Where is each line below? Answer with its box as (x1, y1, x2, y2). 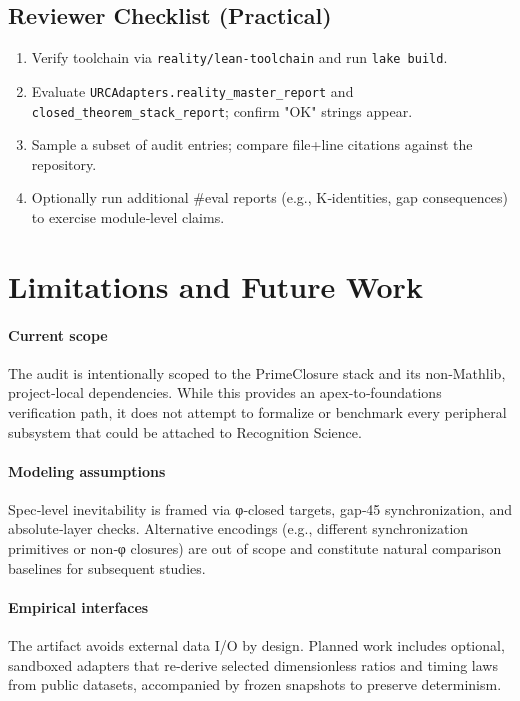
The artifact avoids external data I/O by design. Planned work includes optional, (8, 635, 505, 656)
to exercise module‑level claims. (31, 206, 225, 227)
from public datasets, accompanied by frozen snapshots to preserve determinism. (8, 674, 502, 695)
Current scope (8, 324, 108, 345)
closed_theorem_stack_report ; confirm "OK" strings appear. (31, 100, 413, 121)
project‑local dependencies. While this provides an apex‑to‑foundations (8, 382, 442, 403)
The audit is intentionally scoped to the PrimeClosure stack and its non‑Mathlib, (8, 362, 506, 383)
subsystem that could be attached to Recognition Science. (8, 421, 362, 442)
